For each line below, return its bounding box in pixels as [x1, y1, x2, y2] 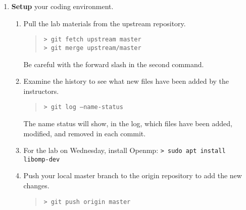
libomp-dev [23, 155, 60, 163]
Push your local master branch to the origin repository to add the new [23, 170, 242, 181]
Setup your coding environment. [11, 1, 114, 11]
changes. [23, 180, 50, 191]
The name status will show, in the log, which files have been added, [23, 118, 232, 128]
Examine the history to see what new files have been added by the [23, 76, 229, 86]
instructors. [23, 85, 59, 96]
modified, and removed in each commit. [23, 128, 146, 138]
